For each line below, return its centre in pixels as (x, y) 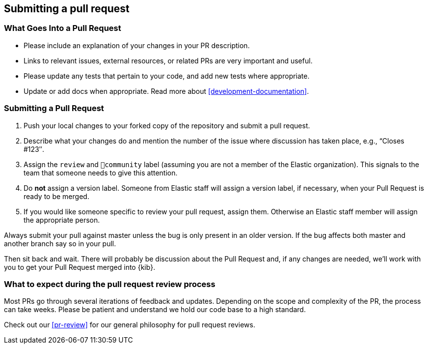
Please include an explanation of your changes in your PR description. (137, 45)
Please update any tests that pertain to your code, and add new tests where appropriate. (167, 76)
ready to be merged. (56, 196)
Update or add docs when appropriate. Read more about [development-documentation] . (166, 91)
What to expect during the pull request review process (110, 284)
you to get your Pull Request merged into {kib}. (80, 267)
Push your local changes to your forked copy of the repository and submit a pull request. (167, 125)
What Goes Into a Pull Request (63, 28)
